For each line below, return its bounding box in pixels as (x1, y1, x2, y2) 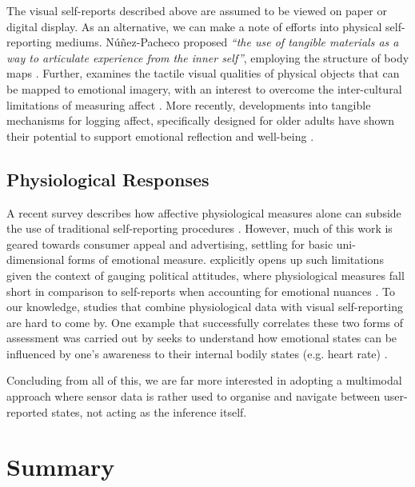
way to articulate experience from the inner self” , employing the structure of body (6, 49, 409, 66)
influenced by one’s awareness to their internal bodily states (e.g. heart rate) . (6, 345, 388, 361)
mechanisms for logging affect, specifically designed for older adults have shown (6, 112, 395, 129)
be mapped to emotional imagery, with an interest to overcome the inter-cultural (6, 80, 402, 97)
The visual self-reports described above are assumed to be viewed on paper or (6, 2, 387, 18)
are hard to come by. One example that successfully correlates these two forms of (6, 313, 404, 330)
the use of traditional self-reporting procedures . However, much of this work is (6, 220, 393, 237)
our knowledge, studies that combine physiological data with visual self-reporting (6, 298, 403, 315)
